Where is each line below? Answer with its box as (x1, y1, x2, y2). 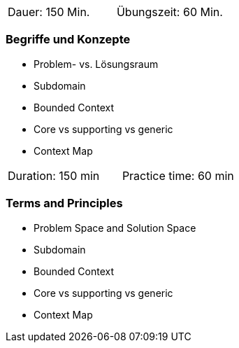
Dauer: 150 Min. (8, 5, 90, 19)
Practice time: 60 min (122, 168, 234, 183)
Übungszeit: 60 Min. (116, 5, 223, 19)
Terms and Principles (6, 196, 123, 211)
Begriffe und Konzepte (6, 32, 131, 47)
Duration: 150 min (8, 168, 100, 183)
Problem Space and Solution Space (34, 221, 196, 234)
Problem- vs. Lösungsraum (34, 57, 159, 70)
